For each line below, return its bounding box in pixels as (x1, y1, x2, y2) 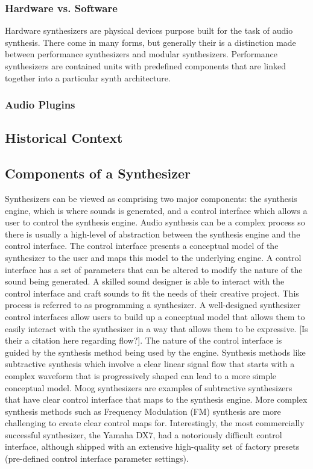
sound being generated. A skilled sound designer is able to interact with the (5, 275, 285, 288)
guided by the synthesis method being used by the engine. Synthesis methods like (5, 345, 306, 358)
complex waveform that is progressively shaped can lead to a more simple (5, 369, 277, 382)
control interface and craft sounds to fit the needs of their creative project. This (5, 286, 299, 299)
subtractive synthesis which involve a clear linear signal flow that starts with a (5, 357, 295, 370)
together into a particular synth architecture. (5, 71, 171, 84)
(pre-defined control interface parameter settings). (5, 452, 189, 465)
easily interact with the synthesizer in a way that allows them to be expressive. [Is (5, 322, 308, 335)
